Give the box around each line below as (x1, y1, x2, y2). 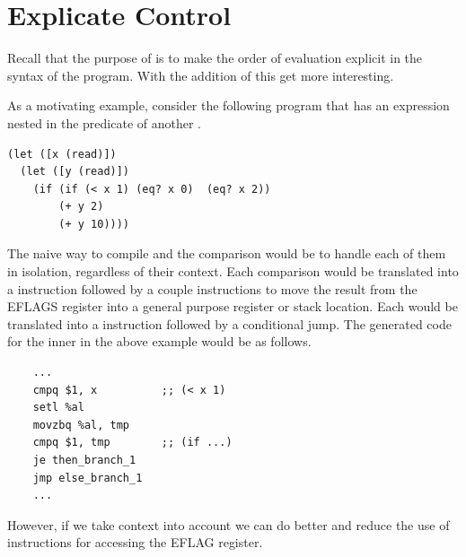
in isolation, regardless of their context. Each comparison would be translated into (7, 262, 459, 281)
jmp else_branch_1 (32, 471, 143, 484)
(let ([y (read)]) (20, 165, 130, 178)
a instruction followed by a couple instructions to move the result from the (7, 279, 418, 298)
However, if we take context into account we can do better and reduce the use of (7, 515, 450, 534)
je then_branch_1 (32, 454, 136, 466)
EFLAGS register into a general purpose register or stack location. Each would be (7, 297, 458, 316)
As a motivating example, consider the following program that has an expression (7, 96, 450, 115)
